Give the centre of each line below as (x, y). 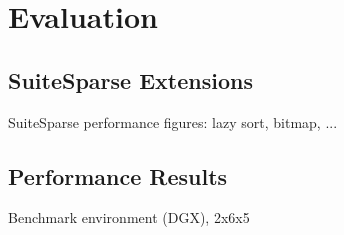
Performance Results (118, 175)
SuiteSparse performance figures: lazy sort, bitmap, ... (173, 121)
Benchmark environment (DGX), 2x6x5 (129, 217)
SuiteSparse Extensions (130, 79)
